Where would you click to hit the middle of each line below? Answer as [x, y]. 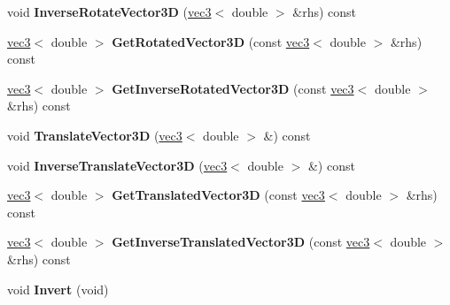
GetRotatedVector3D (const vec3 [211, 41]
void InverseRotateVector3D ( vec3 [109, 11]
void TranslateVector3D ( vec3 [95, 135]
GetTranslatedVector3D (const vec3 [218, 195]
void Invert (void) [58, 289]
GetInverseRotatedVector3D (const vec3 [233, 88]
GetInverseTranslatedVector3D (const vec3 [241, 242]
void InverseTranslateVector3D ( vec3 [117, 165]
